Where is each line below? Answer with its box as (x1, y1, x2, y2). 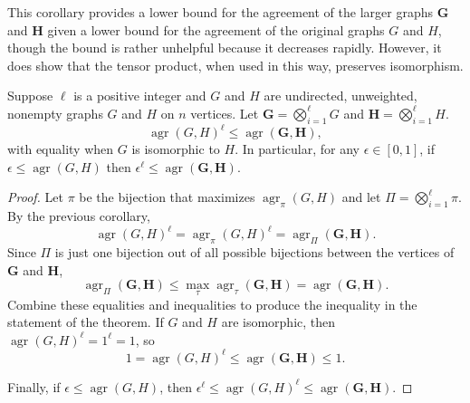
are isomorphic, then (221, 312, 336, 331)
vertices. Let (190, 103, 259, 122)
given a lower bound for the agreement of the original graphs (47, 20, 385, 39)
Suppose (7, 86, 53, 105)
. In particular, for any (235, 139, 360, 158)
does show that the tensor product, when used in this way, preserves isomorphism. (7, 55, 464, 74)
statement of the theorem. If (7, 312, 164, 331)
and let (341, 187, 381, 206)
